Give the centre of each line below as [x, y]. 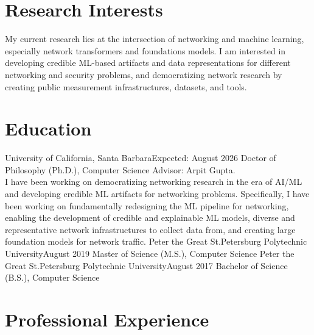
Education [48, 128]
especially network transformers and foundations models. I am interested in [145, 50]
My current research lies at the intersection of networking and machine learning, [155, 39]
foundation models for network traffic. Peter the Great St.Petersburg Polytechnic [156, 241]
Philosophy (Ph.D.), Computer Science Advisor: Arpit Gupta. [120, 169]
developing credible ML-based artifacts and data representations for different [148, 63]
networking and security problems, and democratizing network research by [144, 74]
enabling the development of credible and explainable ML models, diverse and [150, 218]
